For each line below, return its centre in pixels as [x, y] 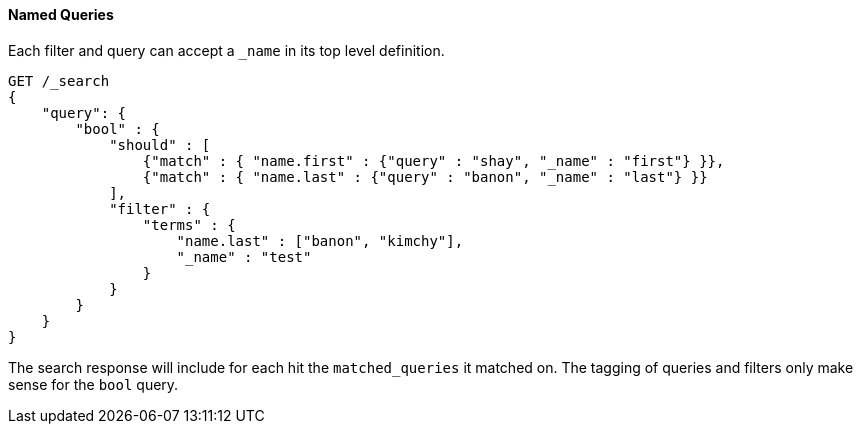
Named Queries [61, 14]
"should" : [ [160, 144]
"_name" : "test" [244, 256]
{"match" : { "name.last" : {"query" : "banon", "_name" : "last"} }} [425, 176]
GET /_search [59, 80]
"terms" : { [189, 224]
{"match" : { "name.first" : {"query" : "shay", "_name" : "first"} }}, [433, 160]
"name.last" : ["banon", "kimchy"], [320, 240]
